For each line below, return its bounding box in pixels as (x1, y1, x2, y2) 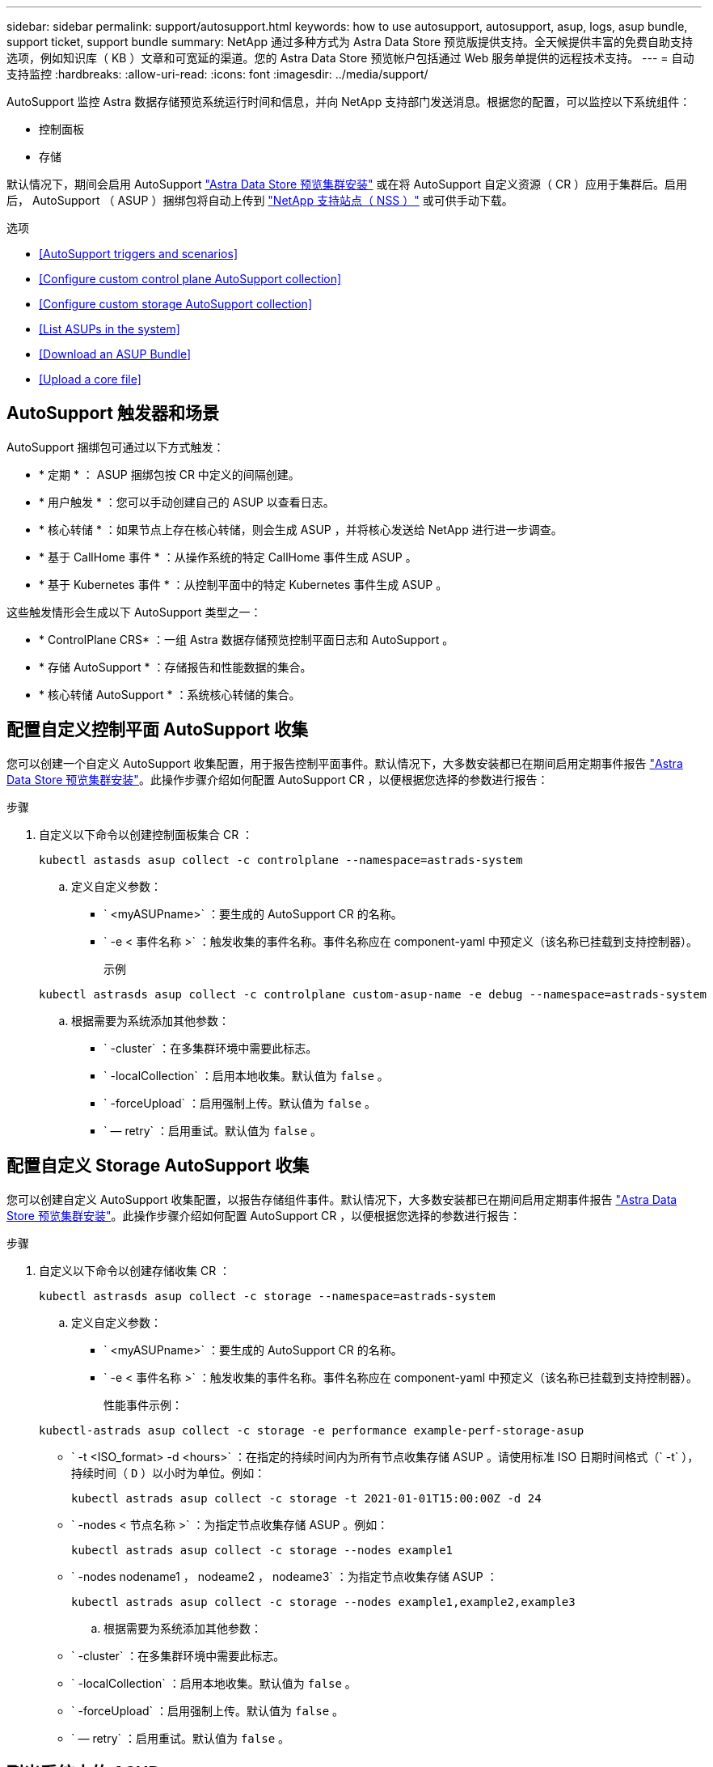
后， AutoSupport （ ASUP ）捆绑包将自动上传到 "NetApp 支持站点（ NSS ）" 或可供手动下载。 (6, 193, 513, 207)
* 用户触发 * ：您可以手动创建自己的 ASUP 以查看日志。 (39, 494, 335, 509)
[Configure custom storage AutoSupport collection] (39, 297, 312, 311)
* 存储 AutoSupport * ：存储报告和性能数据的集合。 (39, 659, 312, 674)
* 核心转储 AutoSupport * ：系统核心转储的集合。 (39, 687, 301, 701)
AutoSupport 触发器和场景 (6, 403, 219, 424)
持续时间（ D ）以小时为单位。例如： (71, 1465, 266, 1480)
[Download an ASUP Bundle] (39, 347, 192, 361)
